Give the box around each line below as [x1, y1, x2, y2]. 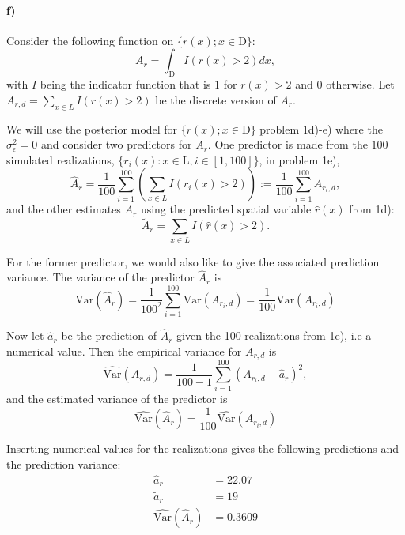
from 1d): [349, 201, 395, 217]
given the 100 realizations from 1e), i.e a [176, 327, 372, 344]
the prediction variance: [6, 456, 121, 473]
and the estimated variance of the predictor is [6, 390, 228, 407]
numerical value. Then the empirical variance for [6, 342, 242, 359]
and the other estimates [6, 201, 121, 217]
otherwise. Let [326, 76, 395, 92]
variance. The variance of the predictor [6, 269, 195, 285]
